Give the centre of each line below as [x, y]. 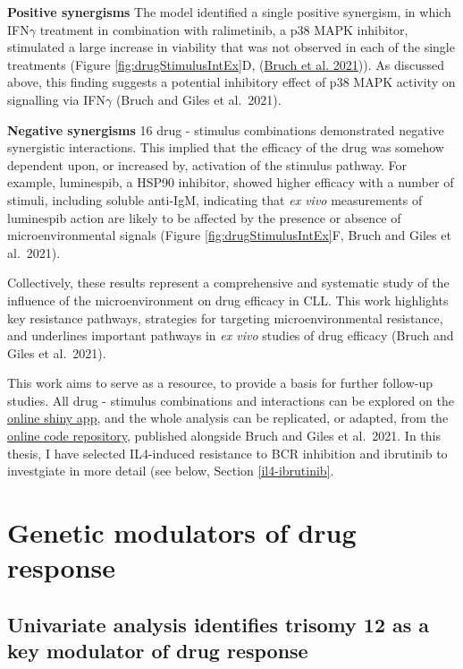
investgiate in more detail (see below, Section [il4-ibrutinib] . [171, 471]
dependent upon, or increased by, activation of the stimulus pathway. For [207, 164]
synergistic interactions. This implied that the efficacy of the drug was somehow [226, 147]
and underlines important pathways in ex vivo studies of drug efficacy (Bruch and [231, 335]
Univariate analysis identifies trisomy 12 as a [219, 624]
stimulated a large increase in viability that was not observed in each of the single [231, 47]
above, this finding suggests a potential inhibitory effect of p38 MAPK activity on [231, 82]
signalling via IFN [56, 99]
